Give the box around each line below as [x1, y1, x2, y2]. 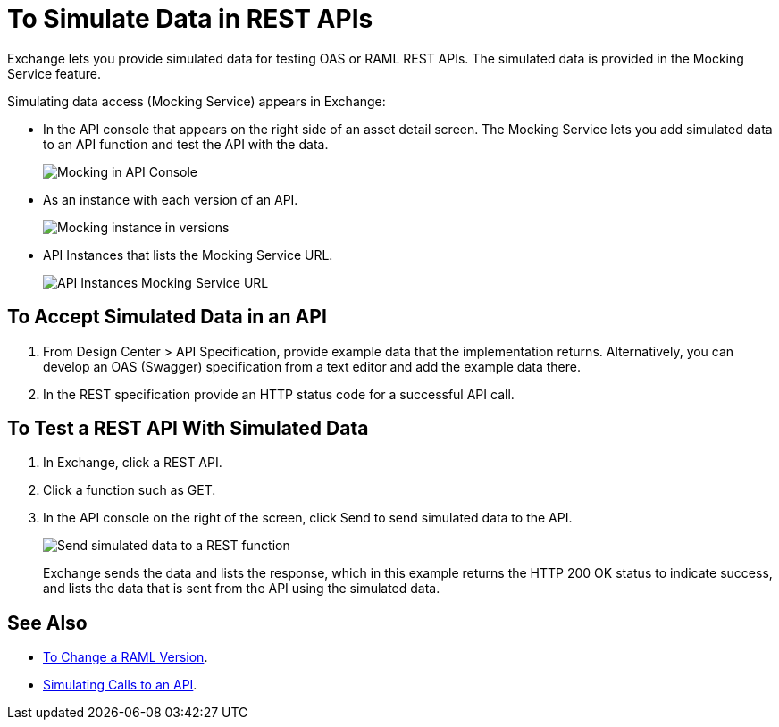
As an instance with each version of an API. [43, 191, 298, 207]
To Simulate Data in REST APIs [7, 4, 373, 34]
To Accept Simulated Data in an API [7, 305, 327, 329]
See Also [7, 611, 88, 634]
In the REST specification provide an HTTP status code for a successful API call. [43, 386, 515, 402]
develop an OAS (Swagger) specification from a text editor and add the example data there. [43, 358, 581, 374]
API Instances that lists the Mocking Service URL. [43, 247, 333, 263]
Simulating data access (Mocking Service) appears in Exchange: [7, 93, 386, 109]
